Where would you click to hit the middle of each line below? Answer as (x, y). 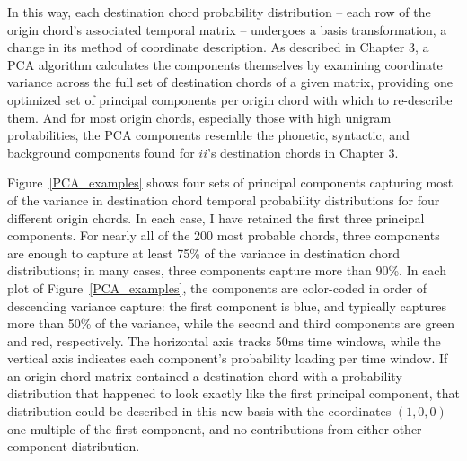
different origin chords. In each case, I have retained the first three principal (216, 217)
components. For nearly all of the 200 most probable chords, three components (224, 235)
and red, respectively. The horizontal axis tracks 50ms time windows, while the (224, 340)
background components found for (101, 152)
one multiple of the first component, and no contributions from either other (215, 428)
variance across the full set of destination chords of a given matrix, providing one (230, 82)
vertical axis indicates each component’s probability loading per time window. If (228, 358)
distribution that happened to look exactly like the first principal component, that (233, 393)
